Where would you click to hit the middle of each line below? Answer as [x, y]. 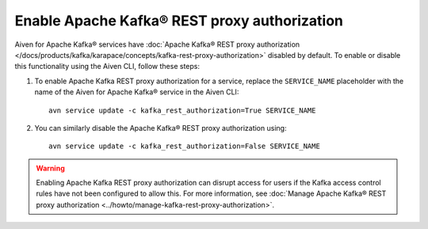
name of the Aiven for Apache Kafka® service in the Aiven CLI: [137, 92]
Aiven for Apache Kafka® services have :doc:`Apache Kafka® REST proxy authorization [157, 44]
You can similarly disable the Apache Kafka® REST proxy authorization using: [160, 128]
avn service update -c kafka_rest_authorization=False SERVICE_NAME [184, 146]
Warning [50, 168]
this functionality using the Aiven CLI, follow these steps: [107, 67]
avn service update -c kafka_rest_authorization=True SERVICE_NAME [182, 110]
